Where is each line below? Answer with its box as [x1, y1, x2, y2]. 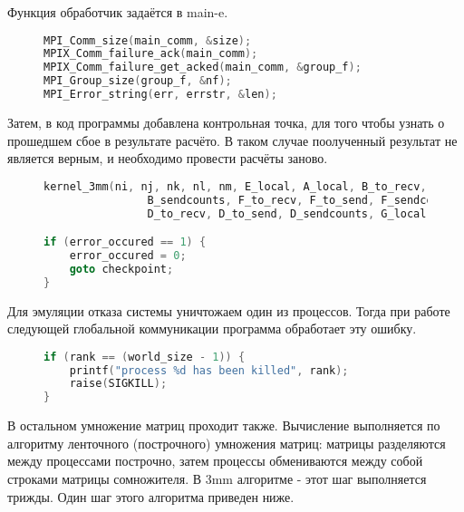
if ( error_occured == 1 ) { [43, 236, 207, 249]
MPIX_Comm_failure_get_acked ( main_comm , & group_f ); [43, 61, 362, 74]
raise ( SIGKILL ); [69, 377, 168, 391]
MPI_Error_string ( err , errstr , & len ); [43, 88, 277, 101]
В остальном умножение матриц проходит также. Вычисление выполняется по [7, 416, 440, 435]
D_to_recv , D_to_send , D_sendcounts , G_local [147, 207, 427, 220]
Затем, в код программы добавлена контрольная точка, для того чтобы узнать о [7, 112, 445, 131]
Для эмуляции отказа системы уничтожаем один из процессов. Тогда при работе [7, 301, 450, 320]
